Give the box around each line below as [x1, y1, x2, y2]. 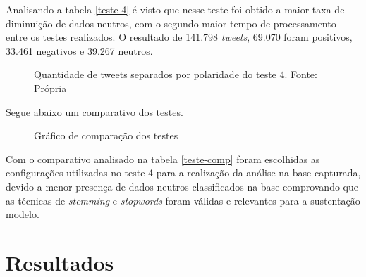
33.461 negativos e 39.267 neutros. [6, 43, 153, 58]
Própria [34, 80, 67, 95]
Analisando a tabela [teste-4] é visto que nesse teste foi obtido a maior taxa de [6, 2, 345, 16]
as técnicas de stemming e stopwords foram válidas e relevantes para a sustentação [6, 193, 360, 207]
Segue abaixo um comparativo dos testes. [6, 104, 183, 119]
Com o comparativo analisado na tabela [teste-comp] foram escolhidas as [6, 151, 320, 166]
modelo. [6, 207, 39, 221]
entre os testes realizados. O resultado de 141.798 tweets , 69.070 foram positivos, [6, 30, 353, 44]
